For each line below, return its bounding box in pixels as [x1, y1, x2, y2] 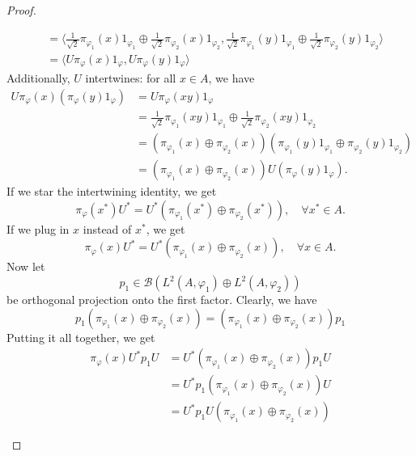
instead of [83, 220, 132, 237]
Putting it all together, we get [6, 328, 155, 345]
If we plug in [6, 220, 70, 237]
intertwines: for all [85, 70, 176, 87]
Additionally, [6, 70, 70, 87]
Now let [6, 258, 45, 275]
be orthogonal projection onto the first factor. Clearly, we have [6, 291, 317, 308]
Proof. [6, 2, 36, 18]
